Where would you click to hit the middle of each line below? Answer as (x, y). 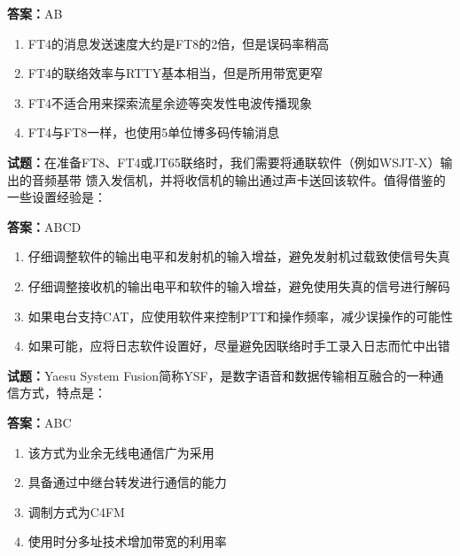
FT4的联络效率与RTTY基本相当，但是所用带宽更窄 (175, 73)
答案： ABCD (44, 226)
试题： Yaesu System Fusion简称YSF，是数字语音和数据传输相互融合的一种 (219, 375)
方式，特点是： (62, 393)
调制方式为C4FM (76, 511)
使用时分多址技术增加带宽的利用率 (127, 541)
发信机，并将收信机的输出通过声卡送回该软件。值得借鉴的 (278, 179)
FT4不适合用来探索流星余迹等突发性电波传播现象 (170, 102)
